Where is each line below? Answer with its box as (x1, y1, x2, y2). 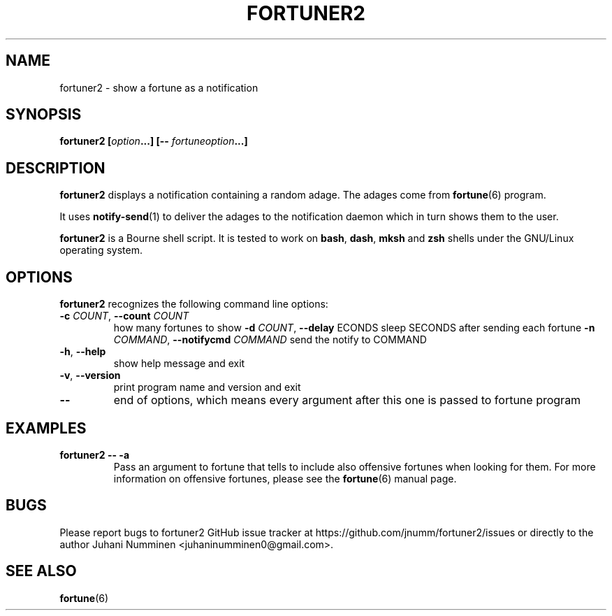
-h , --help (59, 345, 106, 358)
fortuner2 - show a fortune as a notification (59, 81, 258, 94)
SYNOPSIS (6, 106, 82, 124)
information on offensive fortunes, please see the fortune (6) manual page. (113, 472, 457, 485)
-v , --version (59, 369, 121, 382)
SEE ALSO (6, 562, 77, 580)
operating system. (59, 244, 143, 257)
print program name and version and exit (113, 381, 301, 394)
